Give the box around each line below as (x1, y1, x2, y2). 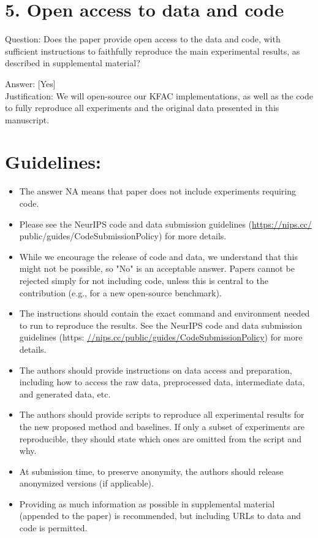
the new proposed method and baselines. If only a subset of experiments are (19, 420, 305, 432)
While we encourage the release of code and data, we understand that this (19, 250, 298, 263)
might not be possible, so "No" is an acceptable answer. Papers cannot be (19, 262, 295, 275)
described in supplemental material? (5, 56, 140, 69)
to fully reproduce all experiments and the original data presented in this (5, 101, 279, 114)
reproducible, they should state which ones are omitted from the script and (19, 432, 301, 445)
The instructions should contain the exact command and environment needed (19, 307, 310, 320)
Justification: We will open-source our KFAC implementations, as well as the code (5, 89, 313, 102)
